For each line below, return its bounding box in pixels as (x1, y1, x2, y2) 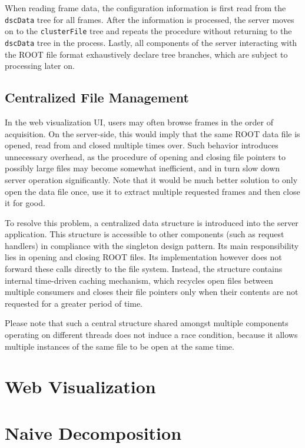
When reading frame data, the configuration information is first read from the (5, 2, 286, 14)
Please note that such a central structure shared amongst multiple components (5, 317, 289, 329)
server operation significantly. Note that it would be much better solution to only (5, 173, 298, 185)
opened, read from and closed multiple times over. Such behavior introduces (5, 139, 279, 151)
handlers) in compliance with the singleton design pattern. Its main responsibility (5, 239, 299, 251)
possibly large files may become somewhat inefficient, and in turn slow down (5, 162, 280, 174)
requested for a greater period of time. (5, 297, 142, 309)
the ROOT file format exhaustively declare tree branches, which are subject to (5, 48, 288, 60)
